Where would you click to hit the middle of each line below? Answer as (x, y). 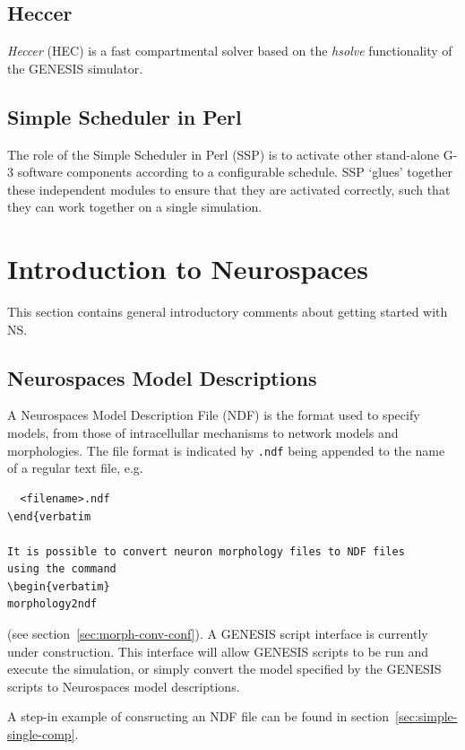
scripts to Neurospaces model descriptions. (124, 686)
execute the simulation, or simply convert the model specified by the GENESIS (224, 669)
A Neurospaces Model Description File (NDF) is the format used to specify (214, 415)
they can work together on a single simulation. (135, 207)
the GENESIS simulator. (75, 68)
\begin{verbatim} (59, 586)
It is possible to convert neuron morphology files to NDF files (206, 551)
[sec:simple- (426, 716)
